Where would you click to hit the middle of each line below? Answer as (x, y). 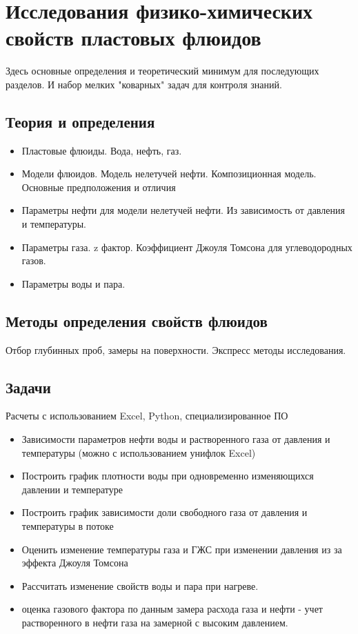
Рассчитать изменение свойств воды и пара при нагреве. (140, 585)
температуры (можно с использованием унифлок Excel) (139, 452)
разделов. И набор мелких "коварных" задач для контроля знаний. (144, 84)
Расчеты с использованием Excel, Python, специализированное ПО (147, 416)
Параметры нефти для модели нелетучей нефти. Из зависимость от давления (183, 210)
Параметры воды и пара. (73, 283)
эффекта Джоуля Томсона (75, 563)
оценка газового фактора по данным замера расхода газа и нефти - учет (172, 609)
